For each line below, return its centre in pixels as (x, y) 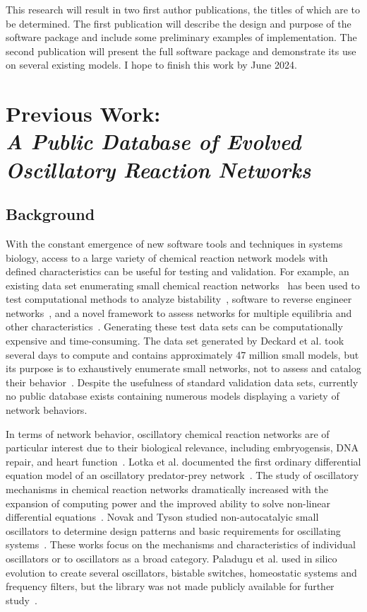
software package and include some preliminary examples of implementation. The (181, 37)
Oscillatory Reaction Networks (158, 169)
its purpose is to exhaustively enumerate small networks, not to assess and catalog (183, 368)
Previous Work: (83, 114)
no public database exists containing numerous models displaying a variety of (173, 396)
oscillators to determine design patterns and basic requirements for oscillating (173, 530)
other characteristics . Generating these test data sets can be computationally (174, 327)
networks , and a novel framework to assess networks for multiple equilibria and (179, 312)
